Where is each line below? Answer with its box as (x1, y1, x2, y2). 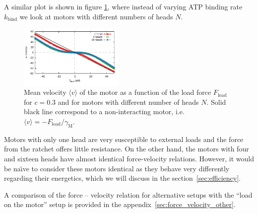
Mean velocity (24, 87, 66, 97)
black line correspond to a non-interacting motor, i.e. (24, 106, 185, 117)
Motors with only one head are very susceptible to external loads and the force (4, 134, 244, 144)
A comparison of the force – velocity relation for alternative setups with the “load (4, 189, 253, 200)
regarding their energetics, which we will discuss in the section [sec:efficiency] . (4, 173, 241, 183)
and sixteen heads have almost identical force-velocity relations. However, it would (4, 153, 254, 164)
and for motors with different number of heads (58, 96, 199, 107)
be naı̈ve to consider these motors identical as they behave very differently (4, 163, 230, 173)
